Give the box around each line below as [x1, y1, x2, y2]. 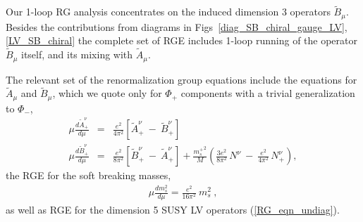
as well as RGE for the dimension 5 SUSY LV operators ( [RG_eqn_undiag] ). [6, 202, 340, 216]
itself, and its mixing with [21, 47, 133, 62]
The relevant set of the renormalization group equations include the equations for [6, 72, 357, 86]
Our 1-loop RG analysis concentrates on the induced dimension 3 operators [6, 4, 331, 19]
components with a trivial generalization [180, 86, 355, 100]
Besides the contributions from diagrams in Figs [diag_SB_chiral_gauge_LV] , [6, 19, 347, 34]
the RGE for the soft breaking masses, [6, 168, 171, 183]
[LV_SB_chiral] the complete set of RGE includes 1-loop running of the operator [6, 33, 357, 48]
